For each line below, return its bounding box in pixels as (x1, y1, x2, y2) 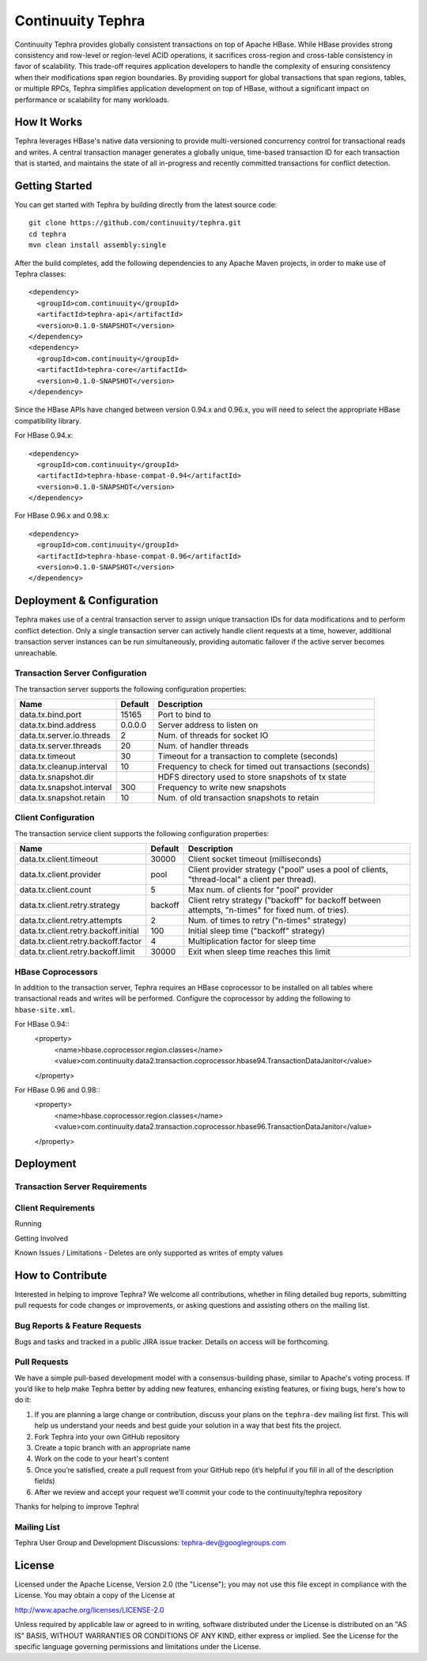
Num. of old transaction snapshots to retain (157, 792, 319, 804)
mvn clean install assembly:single (28, 241, 167, 249)
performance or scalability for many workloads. (14, 95, 169, 105)
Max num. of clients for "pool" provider (187, 884, 334, 895)
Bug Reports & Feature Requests (14, 1321, 142, 1332)
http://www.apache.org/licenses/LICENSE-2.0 (14, 1605, 164, 1614)
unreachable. (14, 648, 59, 657)
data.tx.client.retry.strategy (19, 899, 120, 910)
